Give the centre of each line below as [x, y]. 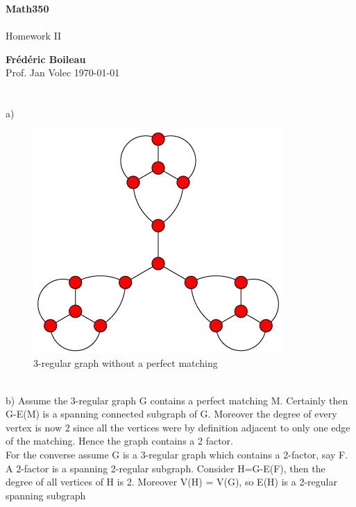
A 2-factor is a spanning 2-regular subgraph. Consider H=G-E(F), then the [166, 468]
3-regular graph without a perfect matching [126, 363]
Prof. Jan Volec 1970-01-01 [63, 72]
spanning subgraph [46, 495]
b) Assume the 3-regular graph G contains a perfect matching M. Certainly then [177, 400]
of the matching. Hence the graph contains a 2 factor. [119, 441]
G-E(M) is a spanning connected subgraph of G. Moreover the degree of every [171, 414]
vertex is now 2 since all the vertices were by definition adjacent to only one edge [178, 427]
